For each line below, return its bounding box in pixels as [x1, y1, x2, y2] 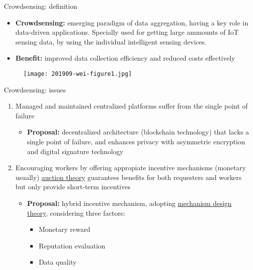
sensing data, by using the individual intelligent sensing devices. [15, 36, 207, 46]
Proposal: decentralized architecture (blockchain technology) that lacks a [27, 127, 249, 137]
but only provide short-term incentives [15, 181, 130, 192]
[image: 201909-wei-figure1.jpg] [23, 70, 132, 77]
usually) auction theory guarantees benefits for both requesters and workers [15, 172, 242, 182]
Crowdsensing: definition [4, 1, 77, 11]
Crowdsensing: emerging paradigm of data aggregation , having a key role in [15, 17, 249, 27]
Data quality [39, 257, 77, 267]
